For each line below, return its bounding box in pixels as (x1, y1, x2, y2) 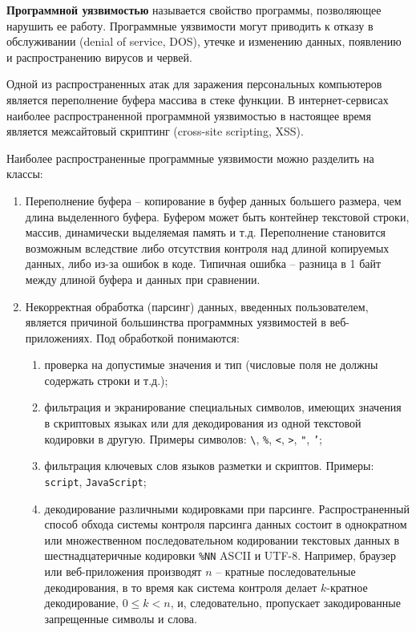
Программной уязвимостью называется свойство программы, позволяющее (6, 2, 382, 18)
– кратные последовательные (216, 563, 356, 579)
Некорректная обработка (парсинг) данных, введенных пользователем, (25, 298, 369, 314)
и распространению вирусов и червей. (6, 48, 192, 65)
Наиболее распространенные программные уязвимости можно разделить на (6, 149, 374, 166)
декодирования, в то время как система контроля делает (44, 578, 317, 595)
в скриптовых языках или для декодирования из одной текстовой (44, 415, 361, 431)
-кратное (326, 578, 368, 595)
